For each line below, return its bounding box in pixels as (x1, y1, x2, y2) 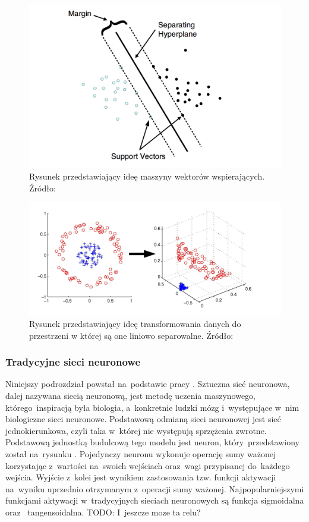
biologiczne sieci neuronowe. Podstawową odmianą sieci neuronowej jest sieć (5, 413, 281, 425)
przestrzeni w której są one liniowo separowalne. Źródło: (29, 329, 234, 341)
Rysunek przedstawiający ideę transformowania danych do (29, 317, 241, 329)
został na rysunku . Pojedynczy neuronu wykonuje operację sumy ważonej (5, 447, 276, 460)
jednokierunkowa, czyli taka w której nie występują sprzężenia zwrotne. (5, 424, 267, 436)
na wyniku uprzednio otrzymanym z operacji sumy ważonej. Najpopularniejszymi (5, 482, 304, 495)
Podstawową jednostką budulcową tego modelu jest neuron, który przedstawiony (5, 436, 299, 448)
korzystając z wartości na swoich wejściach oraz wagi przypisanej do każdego (5, 459, 290, 471)
